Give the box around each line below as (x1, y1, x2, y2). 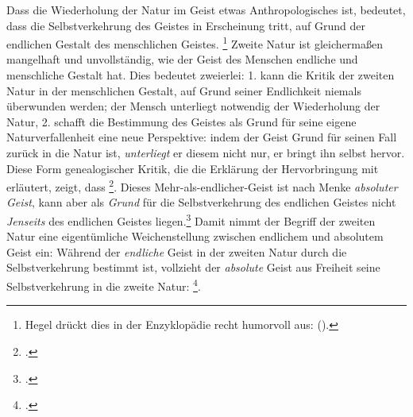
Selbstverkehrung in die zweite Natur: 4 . (6, 276, 201, 294)
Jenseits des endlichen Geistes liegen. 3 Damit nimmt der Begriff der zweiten (6, 210, 376, 229)
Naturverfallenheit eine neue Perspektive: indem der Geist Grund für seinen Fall (6, 129, 397, 145)
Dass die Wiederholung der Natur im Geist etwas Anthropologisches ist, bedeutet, (6, 2, 406, 17)
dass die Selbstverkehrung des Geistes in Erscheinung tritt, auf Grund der (6, 17, 365, 33)
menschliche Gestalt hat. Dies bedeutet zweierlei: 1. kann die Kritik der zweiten (6, 67, 395, 83)
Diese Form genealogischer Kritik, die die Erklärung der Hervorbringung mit (6, 160, 379, 176)
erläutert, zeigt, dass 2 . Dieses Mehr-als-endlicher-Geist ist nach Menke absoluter (6, 176, 398, 195)
